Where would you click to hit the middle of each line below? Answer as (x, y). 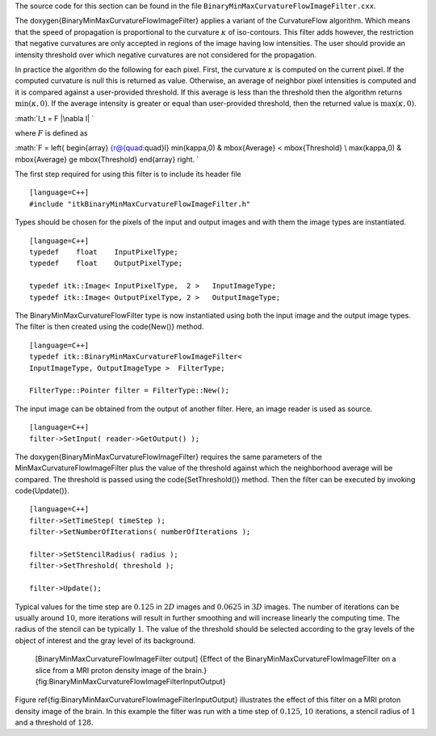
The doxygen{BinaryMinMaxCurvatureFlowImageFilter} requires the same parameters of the (168, 456)
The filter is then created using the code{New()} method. (109, 326)
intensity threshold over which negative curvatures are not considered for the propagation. (166, 55)
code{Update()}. (42, 491)
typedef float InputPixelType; (104, 252)
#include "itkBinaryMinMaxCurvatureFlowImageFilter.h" (140, 204)
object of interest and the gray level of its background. (105, 640)
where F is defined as (51, 132)
